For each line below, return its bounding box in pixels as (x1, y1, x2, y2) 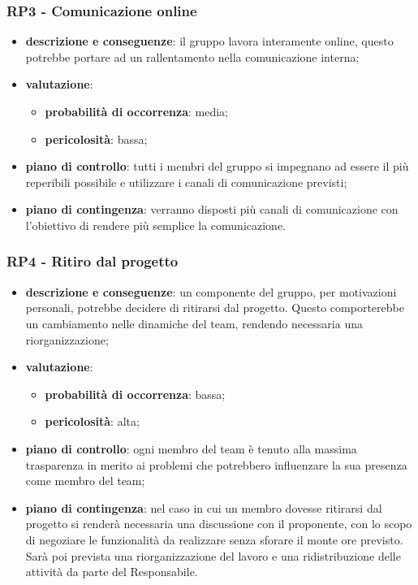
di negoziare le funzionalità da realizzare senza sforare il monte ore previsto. (25, 531, 403, 548)
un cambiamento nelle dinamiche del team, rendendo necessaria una (25, 314, 363, 331)
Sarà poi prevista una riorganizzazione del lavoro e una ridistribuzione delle (25, 547, 401, 564)
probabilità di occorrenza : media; (45, 103, 228, 119)
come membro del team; (25, 472, 145, 489)
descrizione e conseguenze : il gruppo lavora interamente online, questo (25, 32, 394, 50)
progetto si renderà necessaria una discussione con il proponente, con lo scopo (25, 515, 412, 532)
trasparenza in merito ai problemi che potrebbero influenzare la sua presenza (25, 456, 407, 473)
